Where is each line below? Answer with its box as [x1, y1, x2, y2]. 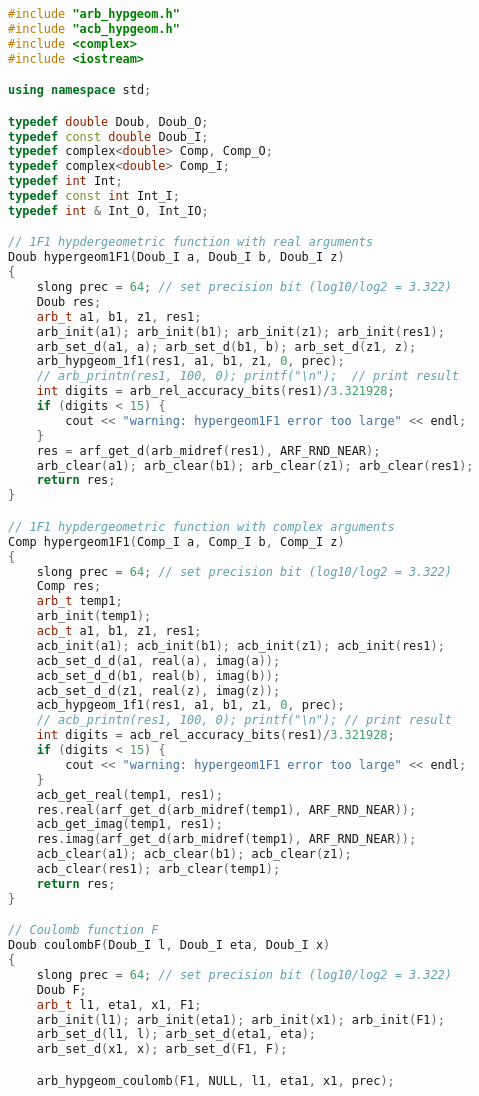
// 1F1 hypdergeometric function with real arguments [8, 235, 374, 250]
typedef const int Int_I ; [8, 189, 180, 204]
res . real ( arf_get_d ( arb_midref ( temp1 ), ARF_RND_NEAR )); [36, 802, 417, 817]
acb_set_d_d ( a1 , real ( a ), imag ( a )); [36, 653, 281, 668]
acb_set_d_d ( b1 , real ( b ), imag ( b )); [36, 668, 281, 683]
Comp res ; [36, 579, 102, 594]
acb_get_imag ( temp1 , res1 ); [36, 817, 223, 832]
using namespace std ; [8, 83, 152, 98]
